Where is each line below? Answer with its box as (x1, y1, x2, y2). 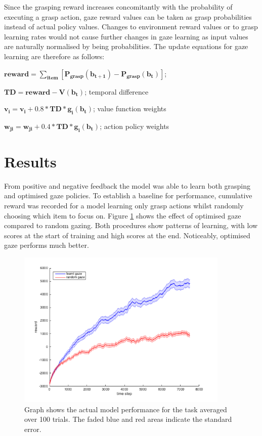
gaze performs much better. (4, 240, 89, 250)
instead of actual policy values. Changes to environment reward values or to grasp (4, 21, 258, 32)
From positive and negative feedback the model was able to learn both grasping (4, 180, 251, 191)
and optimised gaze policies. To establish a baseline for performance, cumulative (4, 190, 252, 201)
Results (4, 151, 57, 171)
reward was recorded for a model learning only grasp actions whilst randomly (4, 200, 244, 211)
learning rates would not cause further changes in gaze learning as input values (4, 31, 248, 41)
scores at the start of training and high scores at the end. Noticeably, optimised (4, 230, 250, 240)
